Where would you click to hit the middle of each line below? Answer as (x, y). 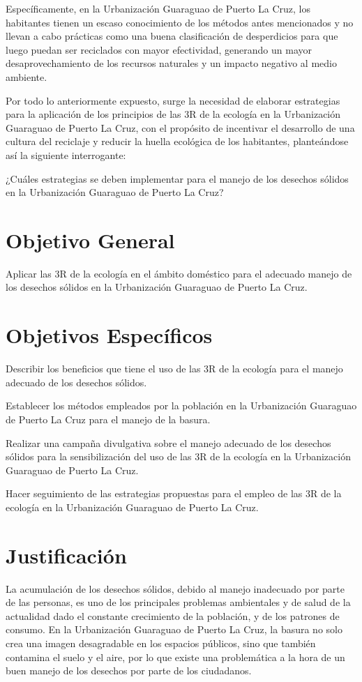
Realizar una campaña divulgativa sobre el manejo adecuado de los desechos (168, 442)
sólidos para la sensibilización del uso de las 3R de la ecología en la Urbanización (178, 456)
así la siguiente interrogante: (66, 154)
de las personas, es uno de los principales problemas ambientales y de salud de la (178, 602)
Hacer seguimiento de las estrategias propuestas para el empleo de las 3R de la (174, 493)
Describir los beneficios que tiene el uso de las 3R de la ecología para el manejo (174, 369)
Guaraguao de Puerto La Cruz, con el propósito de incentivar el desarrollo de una (180, 127)
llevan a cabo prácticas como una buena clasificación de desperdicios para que (172, 36)
